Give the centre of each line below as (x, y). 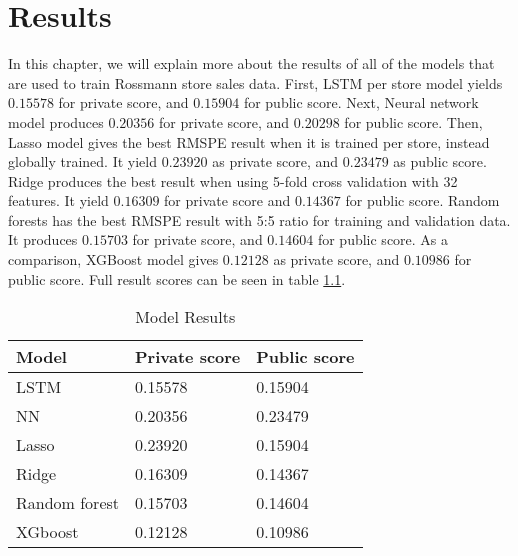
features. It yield (58, 200)
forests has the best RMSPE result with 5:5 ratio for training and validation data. (259, 219)
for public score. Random (422, 200)
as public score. (440, 161)
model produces (56, 121)
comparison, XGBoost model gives (113, 259)
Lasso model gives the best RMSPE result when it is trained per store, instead (249, 141)
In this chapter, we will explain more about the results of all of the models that (251, 63)
